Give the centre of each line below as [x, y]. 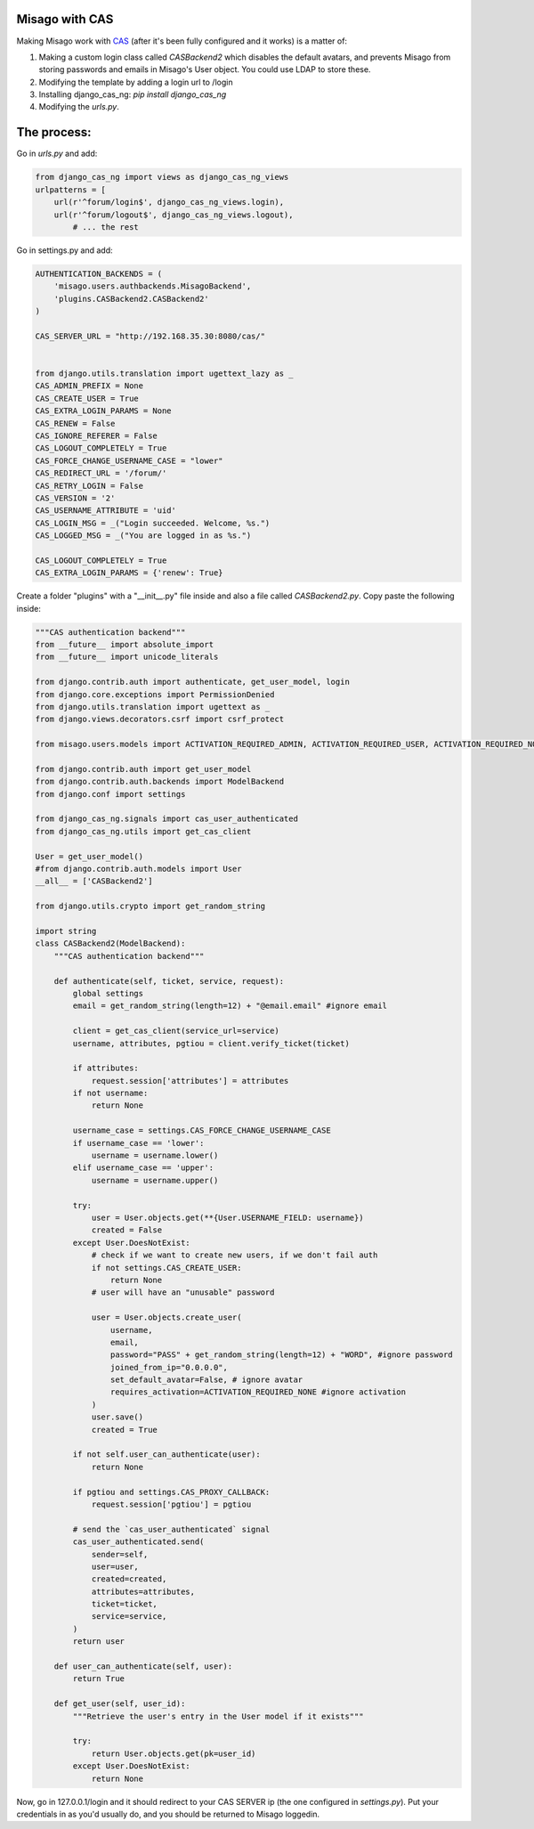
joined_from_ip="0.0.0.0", [169, 1367]
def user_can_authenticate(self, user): [143, 1666]
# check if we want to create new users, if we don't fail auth [235, 1255]
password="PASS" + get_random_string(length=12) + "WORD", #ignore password [281, 1355]
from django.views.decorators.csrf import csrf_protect [160, 719]
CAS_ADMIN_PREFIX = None [89, 386]
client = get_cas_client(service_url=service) [176, 1031]
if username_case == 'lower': [138, 1143]
